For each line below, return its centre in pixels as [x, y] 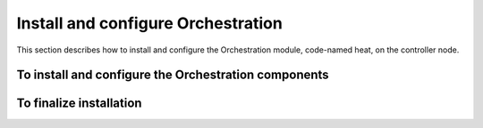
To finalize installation [79, 104]
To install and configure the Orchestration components [173, 75]
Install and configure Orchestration [150, 23]
